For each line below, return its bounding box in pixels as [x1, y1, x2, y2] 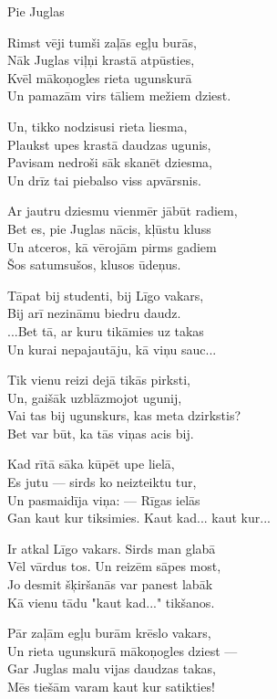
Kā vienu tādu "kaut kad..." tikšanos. [7, 592, 215, 611]
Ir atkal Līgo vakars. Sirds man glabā [7, 538, 216, 557]
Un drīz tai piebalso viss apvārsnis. [7, 170, 201, 189]
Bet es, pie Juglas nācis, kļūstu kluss [7, 218, 211, 238]
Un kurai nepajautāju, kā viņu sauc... [7, 339, 217, 358]
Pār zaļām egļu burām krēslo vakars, [7, 623, 211, 642]
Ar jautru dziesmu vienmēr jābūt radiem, [7, 201, 238, 220]
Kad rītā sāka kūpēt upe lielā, [7, 454, 175, 473]
